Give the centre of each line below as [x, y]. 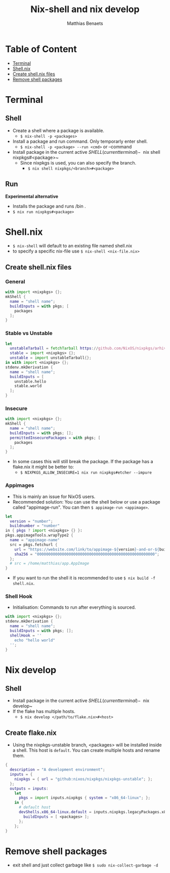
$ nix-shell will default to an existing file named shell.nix [72, 246]
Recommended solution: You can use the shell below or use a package [86, 502]
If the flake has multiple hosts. [44, 712]
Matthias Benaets [85, 23]
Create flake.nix [31, 733]
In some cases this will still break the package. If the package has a [83, 462]
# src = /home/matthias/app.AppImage [50, 564]
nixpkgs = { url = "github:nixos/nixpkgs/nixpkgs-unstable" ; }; [83, 779]
